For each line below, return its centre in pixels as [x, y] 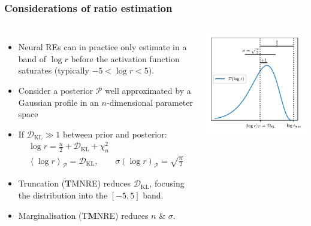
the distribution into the [63, 195]
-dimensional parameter [150, 102]
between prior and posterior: [115, 134]
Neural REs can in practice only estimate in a [102, 47]
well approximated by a [148, 90]
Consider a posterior [56, 90]
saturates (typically [54, 70]
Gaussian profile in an [58, 102]
